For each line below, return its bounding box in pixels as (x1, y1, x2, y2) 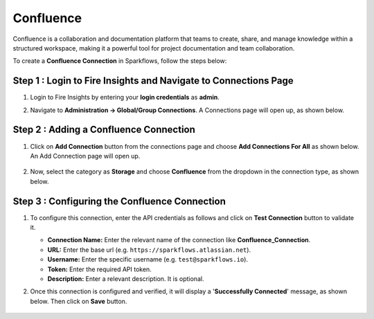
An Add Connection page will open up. (30, 152, 141, 160)
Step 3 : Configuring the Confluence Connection (12, 195, 226, 207)
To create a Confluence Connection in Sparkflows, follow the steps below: (12, 57, 227, 65)
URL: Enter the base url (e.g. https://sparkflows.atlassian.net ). (47, 246, 251, 254)
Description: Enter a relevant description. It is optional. (47, 274, 204, 283)
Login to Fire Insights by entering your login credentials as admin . (30, 93, 220, 102)
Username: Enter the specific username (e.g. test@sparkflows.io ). (47, 255, 249, 264)
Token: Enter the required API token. (47, 265, 152, 273)
